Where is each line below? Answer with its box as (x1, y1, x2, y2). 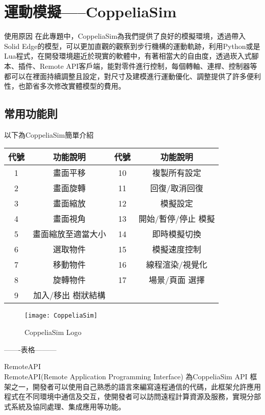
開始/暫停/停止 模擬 (139, 213, 215, 225)
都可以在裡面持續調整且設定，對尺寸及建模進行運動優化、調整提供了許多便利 (4, 70, 261, 81)
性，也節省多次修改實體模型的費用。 (4, 81, 125, 91)
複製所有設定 (152, 167, 201, 179)
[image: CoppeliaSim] (24, 312, 98, 320)
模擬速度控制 (152, 243, 201, 255)
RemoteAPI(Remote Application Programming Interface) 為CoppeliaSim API (4, 371, 248, 381)
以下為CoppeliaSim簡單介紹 (4, 129, 94, 140)
